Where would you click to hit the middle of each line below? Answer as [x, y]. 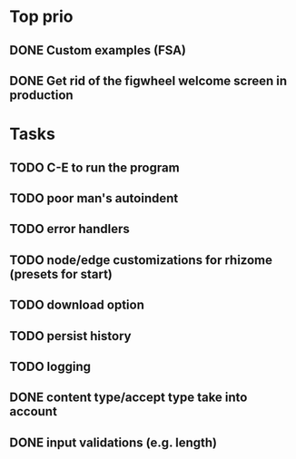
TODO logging [50, 366]
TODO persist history [70, 336]
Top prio [41, 17]
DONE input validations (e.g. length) [113, 442]
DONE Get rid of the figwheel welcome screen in [148, 80]
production [42, 95]
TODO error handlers [69, 229]
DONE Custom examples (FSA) [98, 50]
